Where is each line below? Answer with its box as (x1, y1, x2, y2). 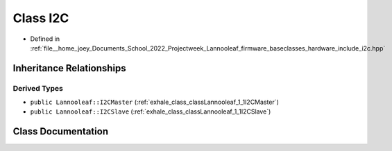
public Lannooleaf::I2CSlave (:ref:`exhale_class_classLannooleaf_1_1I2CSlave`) (30, 107, 271, 116)
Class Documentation (12, 125, 109, 138)
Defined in (30, 35, 60, 43)
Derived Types (12, 83, 64, 93)
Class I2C (12, 10, 69, 26)
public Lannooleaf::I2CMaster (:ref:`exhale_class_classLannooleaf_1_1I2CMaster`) (30, 98, 279, 107)
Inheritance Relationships (12, 62, 126, 74)
